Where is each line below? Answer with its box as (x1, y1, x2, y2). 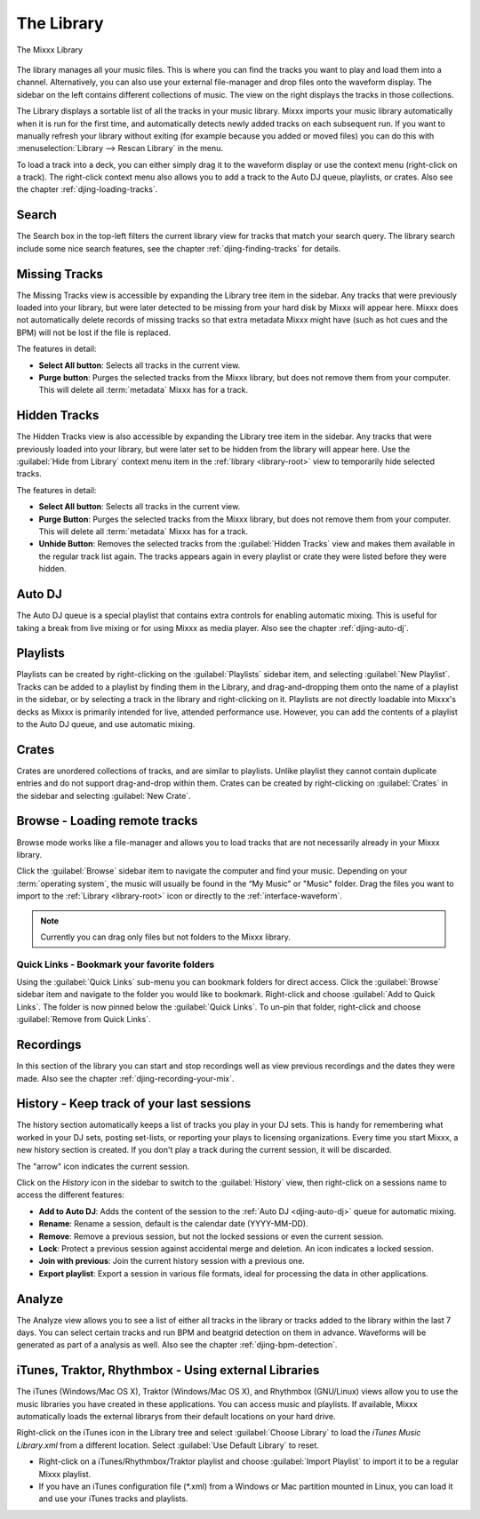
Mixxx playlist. (38, 1468, 92, 1479)
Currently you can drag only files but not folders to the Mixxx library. (40, 931, 291, 942)
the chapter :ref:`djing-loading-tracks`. (16, 184, 158, 195)
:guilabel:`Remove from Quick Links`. (16, 1014, 151, 1025)
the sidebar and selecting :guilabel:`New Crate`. (16, 790, 191, 801)
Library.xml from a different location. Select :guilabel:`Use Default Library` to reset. (16, 1440, 319, 1451)
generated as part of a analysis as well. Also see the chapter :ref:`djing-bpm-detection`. (16, 1339, 338, 1350)
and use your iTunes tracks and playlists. (38, 1493, 188, 1504)
